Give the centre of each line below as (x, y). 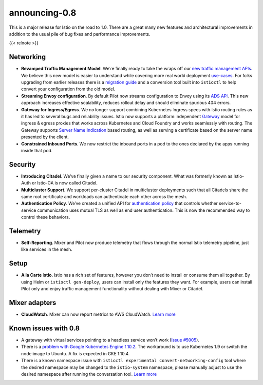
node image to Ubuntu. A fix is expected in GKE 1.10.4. (75, 353)
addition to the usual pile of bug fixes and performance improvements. (80, 34)
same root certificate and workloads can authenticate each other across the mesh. (104, 197)
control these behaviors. (46, 217)
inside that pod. (37, 150)
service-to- (230, 203)
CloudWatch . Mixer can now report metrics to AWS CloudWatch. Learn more (98, 314)
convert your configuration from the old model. (68, 89)
